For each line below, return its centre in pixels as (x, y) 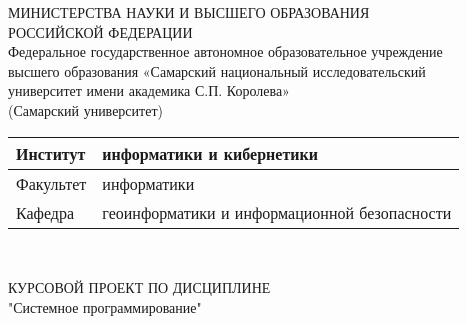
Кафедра (45, 212)
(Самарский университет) (85, 109)
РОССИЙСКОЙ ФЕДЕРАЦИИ (100, 31)
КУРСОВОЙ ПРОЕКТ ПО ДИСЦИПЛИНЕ (139, 287)
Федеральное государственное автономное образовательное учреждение (225, 51)
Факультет (51, 183)
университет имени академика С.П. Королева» (149, 90)
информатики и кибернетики (210, 153)
